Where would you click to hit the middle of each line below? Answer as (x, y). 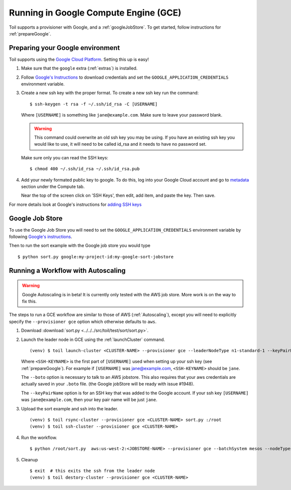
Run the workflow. (39, 438)
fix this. (29, 301)
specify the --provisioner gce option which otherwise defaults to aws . (83, 321)
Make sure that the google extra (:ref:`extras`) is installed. (79, 68)
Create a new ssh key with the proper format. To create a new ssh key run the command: (110, 93)
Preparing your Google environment (65, 48)
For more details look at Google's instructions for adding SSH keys (75, 204)
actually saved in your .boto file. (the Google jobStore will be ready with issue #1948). (108, 384)
